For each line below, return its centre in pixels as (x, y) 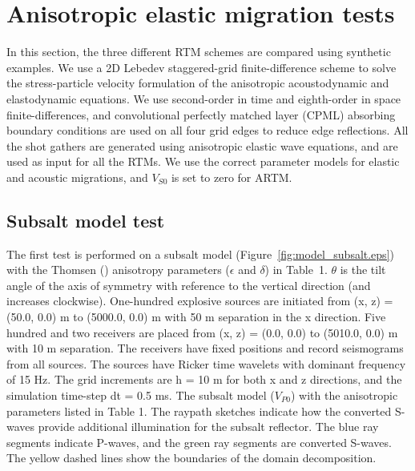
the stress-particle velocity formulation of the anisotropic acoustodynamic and (198, 83)
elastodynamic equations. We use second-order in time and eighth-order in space (204, 98)
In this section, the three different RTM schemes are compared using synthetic (199, 52)
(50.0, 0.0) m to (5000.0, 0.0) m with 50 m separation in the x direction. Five (196, 317)
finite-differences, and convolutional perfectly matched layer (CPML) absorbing (201, 114)
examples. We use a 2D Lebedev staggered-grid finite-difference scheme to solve (201, 67)
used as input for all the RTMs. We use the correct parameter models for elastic (203, 161)
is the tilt (363, 270)
